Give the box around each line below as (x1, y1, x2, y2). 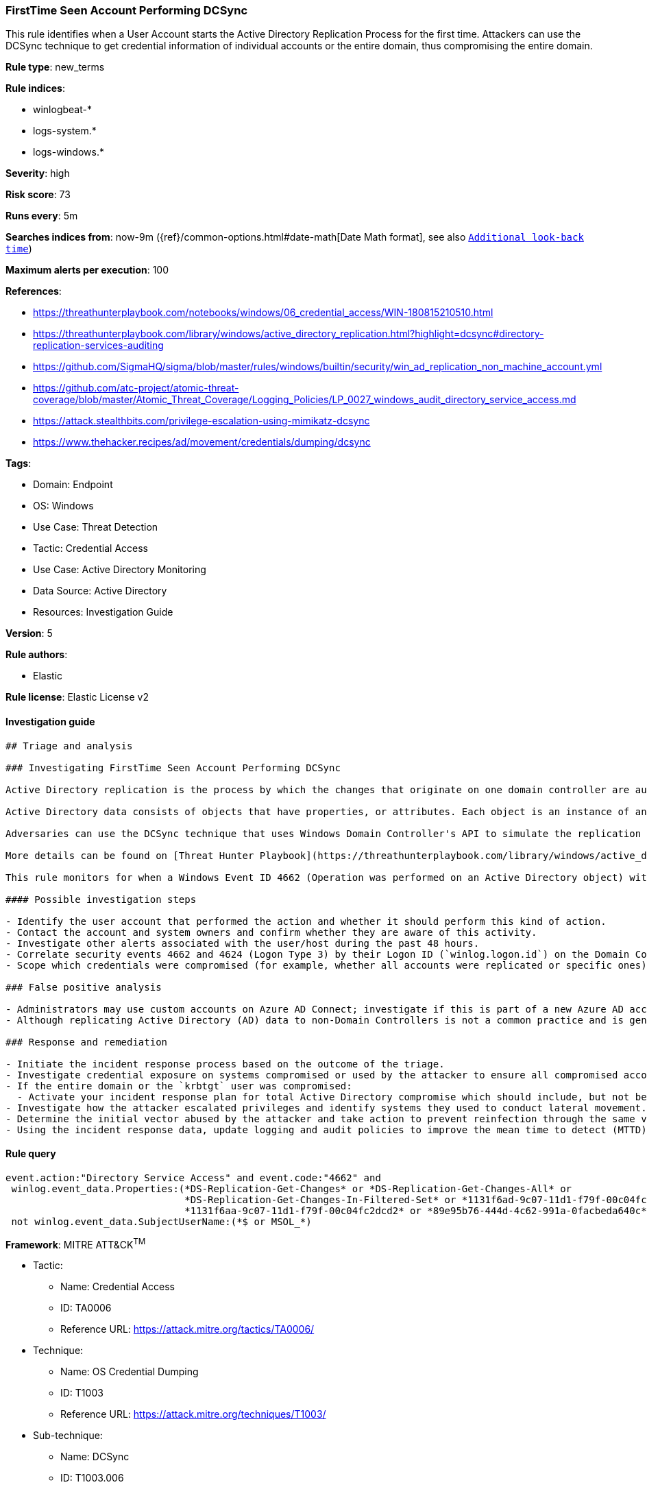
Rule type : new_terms (5, 61, 105, 73)
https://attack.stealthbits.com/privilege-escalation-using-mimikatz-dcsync (33, 415, 370, 427)
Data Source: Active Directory (33, 585, 167, 597)
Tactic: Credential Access (33, 542, 148, 555)
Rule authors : (5, 649, 68, 661)
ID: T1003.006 (60, 1472, 124, 1484)
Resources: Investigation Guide (33, 606, 173, 618)
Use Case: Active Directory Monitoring (33, 564, 206, 576)
